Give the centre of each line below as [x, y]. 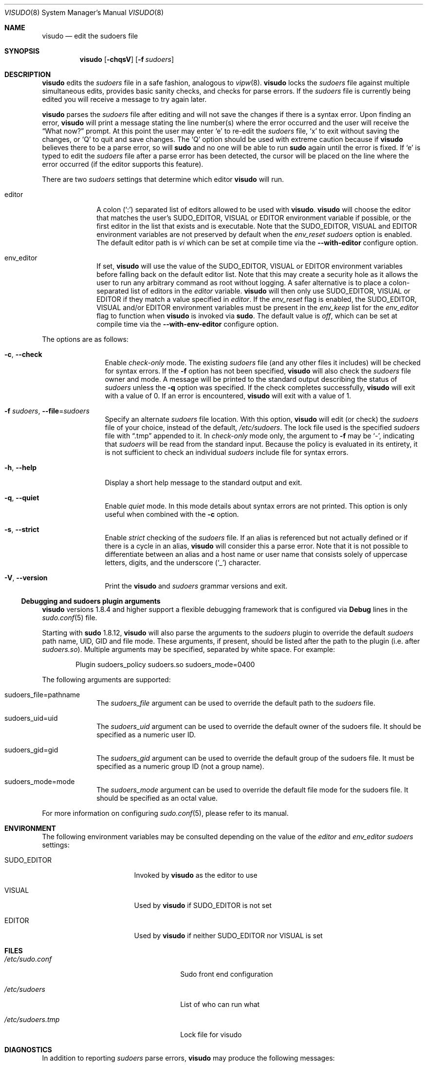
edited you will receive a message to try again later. [124, 99]
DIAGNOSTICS [28, 1050]
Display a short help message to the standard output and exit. [204, 483]
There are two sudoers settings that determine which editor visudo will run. [163, 179]
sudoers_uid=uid [31, 718]
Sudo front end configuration [227, 974]
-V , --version [26, 578]
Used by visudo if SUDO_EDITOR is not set [203, 905]
